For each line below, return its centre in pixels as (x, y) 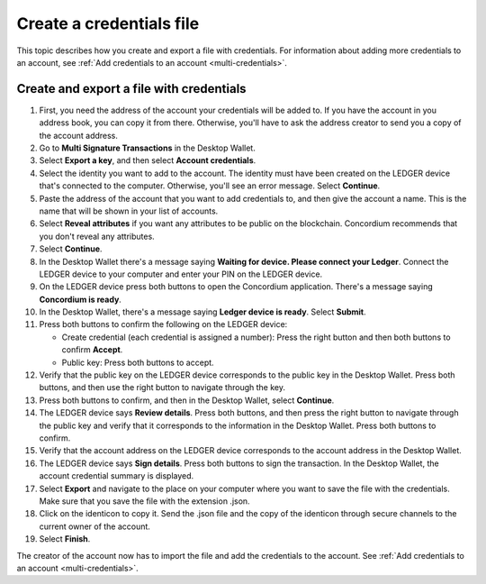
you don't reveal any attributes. (97, 236)
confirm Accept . (92, 350)
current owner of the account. (94, 526)
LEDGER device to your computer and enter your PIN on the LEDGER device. (181, 274)
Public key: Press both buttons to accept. (138, 362)
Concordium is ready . (80, 299)
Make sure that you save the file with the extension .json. (145, 501)
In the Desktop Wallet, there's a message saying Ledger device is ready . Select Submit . (202, 312)
